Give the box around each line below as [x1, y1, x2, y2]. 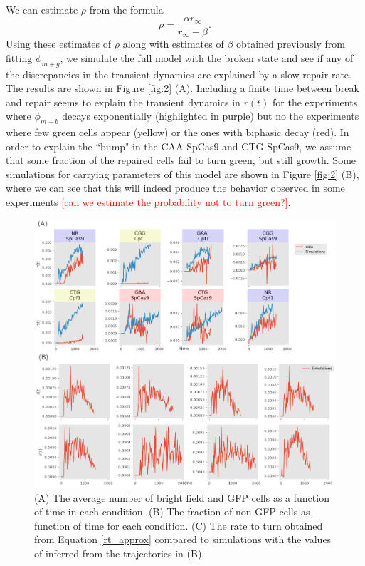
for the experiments [273, 94, 358, 109]
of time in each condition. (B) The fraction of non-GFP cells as [34, 504, 310, 519]
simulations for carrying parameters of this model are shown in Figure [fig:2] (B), [6, 166, 359, 181]
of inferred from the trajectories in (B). [34, 545, 205, 560]
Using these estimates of [6, 36, 112, 51]
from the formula [89, 2, 164, 16]
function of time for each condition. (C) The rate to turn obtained [34, 518, 323, 532]
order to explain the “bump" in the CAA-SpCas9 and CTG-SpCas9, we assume [6, 138, 351, 153]
